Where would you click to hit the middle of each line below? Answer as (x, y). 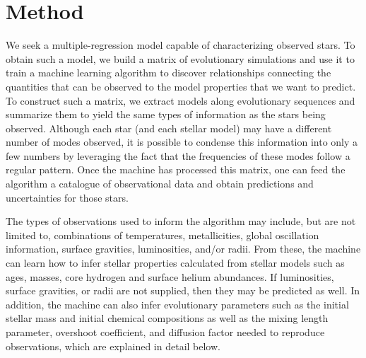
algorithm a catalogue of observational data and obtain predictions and (160, 184)
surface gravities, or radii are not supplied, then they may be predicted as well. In (183, 290)
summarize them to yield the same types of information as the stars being (166, 114)
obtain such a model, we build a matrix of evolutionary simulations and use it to (180, 58)
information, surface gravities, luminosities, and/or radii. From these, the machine (183, 249)
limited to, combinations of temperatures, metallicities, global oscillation (163, 235)
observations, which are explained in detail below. (113, 346)
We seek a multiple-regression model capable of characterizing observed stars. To (181, 45)
